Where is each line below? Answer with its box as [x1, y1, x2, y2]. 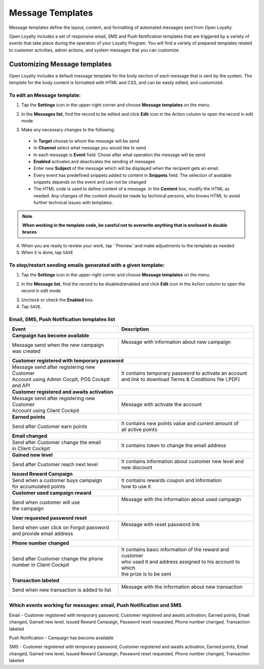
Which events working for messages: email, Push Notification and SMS [9, 602, 182, 609]
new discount [121, 464, 153, 471]
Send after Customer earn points [12, 423, 88, 430]
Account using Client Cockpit [12, 407, 79, 414]
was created [12, 348, 41, 355]
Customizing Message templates [9, 60, 112, 68]
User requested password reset [12, 515, 88, 522]
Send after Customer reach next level [12, 461, 98, 468]
